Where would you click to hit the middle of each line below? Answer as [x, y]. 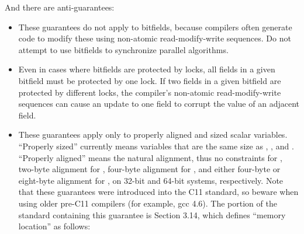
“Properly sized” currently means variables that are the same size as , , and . [156, 146]
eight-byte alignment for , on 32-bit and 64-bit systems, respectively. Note [151, 180]
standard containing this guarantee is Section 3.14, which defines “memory [152, 214]
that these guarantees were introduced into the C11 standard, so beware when [158, 192]
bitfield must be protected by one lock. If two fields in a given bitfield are [150, 80]
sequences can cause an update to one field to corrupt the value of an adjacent [159, 104]
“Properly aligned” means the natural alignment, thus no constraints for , [150, 157]
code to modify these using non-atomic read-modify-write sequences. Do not [155, 38]
